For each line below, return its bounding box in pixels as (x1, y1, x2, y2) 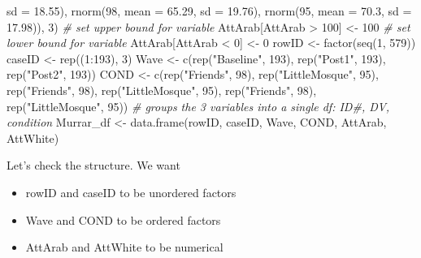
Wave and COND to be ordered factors (25, 211, 221, 228)
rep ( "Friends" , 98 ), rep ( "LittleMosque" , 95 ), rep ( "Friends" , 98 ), (7, 81, 317, 98)
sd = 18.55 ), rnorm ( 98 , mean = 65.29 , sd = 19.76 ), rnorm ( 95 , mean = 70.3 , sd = (7, 2, 412, 19)
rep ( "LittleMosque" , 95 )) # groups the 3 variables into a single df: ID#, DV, (7, 97, 390, 114)
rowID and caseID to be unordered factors (25, 183, 237, 200)
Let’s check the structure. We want (7, 157, 180, 174)
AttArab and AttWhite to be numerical (25, 239, 224, 256)
